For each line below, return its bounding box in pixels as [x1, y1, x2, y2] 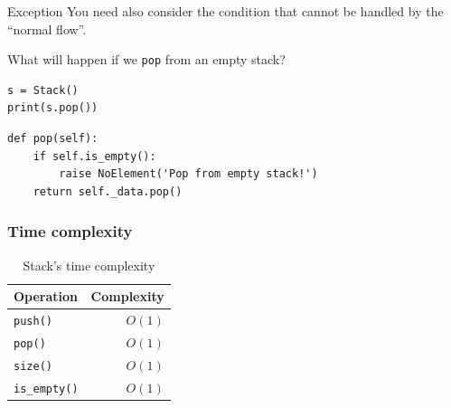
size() [14, 359, 52, 373]
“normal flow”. [7, 19, 87, 38]
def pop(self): [7, 132, 99, 146]
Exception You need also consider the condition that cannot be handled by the [7, 2, 444, 20]
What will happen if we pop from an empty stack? [7, 50, 286, 69]
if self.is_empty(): [33, 149, 156, 163]
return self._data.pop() [33, 185, 183, 198]
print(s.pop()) [7, 101, 99, 115]
